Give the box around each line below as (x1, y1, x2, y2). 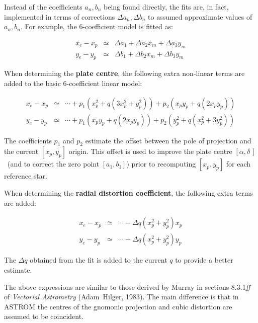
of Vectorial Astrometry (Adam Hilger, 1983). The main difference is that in (4, 291, 239, 302)
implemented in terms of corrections (4, 11, 115, 22)
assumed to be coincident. (4, 311, 84, 321)
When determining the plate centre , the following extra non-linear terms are (4, 68, 245, 78)
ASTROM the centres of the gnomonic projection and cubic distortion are (4, 301, 232, 311)
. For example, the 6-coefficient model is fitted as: (21, 21, 173, 32)
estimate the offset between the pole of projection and (85, 135, 251, 145)
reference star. (4, 171, 48, 181)
